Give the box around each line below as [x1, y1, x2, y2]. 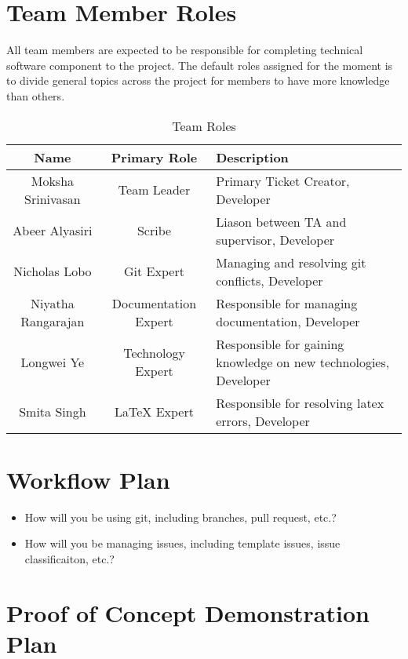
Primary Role [111, 147, 198, 166]
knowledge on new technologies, [216, 352, 390, 371]
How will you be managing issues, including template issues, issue [24, 535, 341, 552]
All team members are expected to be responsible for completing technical [6, 42, 363, 58]
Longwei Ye [20, 352, 85, 371]
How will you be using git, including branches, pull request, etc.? [24, 508, 337, 525]
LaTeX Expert [115, 402, 194, 421]
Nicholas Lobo [13, 262, 92, 280]
